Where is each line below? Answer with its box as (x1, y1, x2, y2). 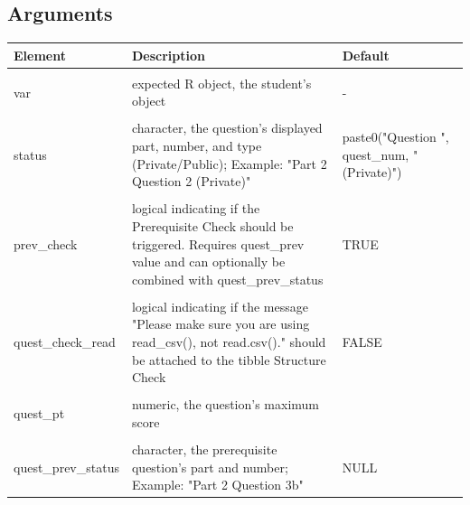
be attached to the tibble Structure (131, 350, 326, 369)
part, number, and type (131, 136, 262, 155)
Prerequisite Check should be (131, 216, 294, 235)
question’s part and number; (131, 457, 288, 476)
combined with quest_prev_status (131, 269, 324, 288)
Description (131, 45, 205, 64)
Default (342, 45, 390, 64)
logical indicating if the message (131, 296, 308, 315)
